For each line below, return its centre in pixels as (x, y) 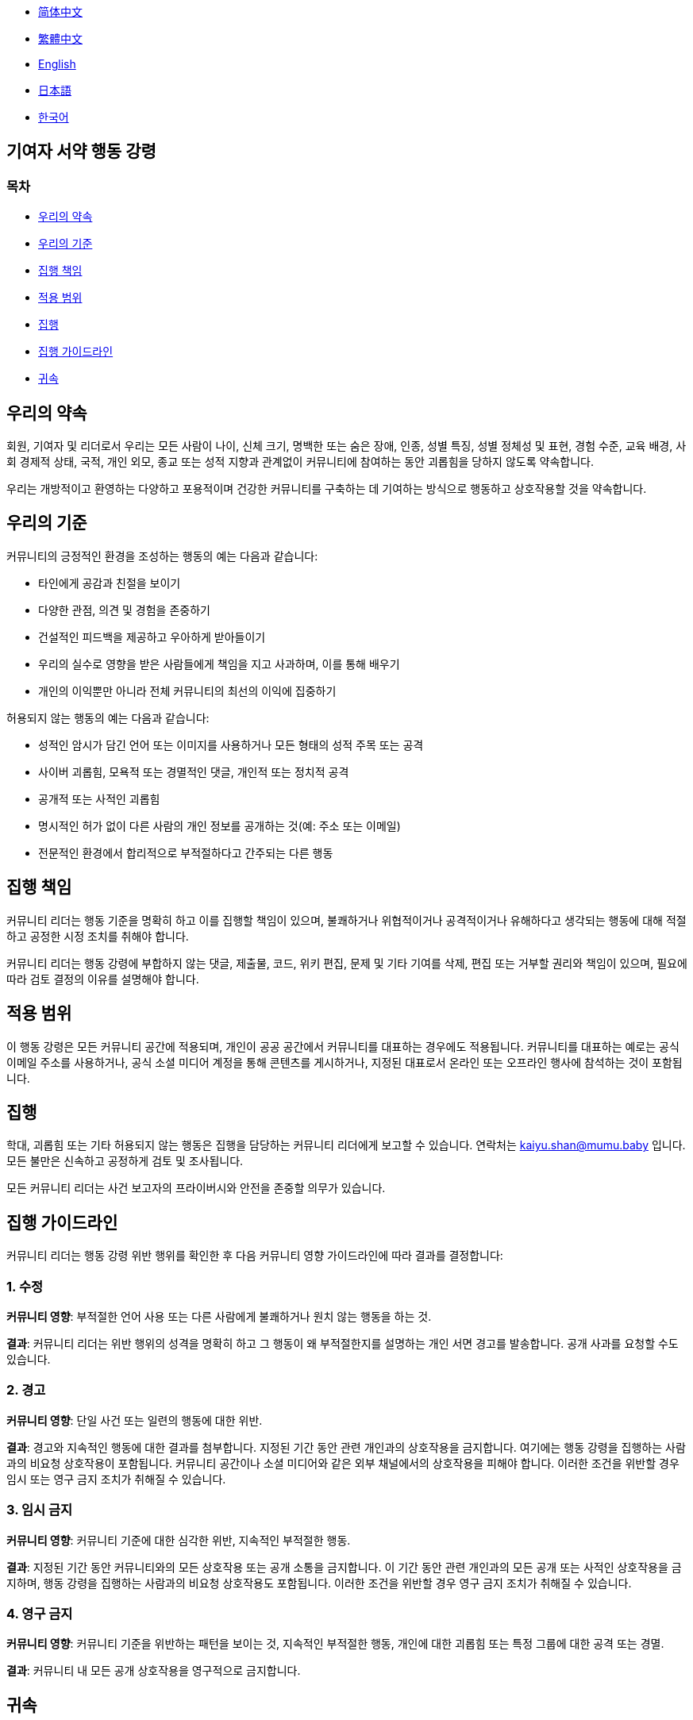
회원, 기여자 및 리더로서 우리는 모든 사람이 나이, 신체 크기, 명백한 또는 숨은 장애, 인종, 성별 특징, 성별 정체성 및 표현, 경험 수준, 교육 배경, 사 (346, 446)
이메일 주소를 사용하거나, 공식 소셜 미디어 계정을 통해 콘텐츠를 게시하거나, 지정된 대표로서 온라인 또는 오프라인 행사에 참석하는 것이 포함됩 (345, 1062)
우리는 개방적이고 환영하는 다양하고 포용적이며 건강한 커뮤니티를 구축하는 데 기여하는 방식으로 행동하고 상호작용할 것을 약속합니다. (327, 489)
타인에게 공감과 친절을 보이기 (110, 583)
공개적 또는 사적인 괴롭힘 (99, 798)
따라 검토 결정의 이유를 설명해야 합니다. (103, 979)
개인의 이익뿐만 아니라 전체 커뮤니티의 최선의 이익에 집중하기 (187, 691)
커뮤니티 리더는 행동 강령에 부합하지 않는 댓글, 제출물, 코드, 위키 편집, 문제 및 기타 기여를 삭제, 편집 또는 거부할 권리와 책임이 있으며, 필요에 (347, 963)
